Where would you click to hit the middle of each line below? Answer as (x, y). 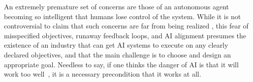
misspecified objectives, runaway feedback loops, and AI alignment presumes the (125, 35)
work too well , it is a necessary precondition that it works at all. (103, 74)
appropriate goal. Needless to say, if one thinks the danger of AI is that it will (121, 64)
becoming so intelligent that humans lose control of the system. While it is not (123, 16)
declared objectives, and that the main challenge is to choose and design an (118, 54)
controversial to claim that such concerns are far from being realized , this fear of (126, 26)
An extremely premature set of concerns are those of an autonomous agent (117, 6)
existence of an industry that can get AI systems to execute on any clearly (116, 45)
